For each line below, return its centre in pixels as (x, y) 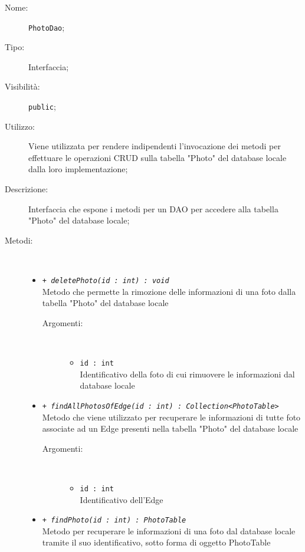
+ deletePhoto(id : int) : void (106, 281)
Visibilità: (22, 86)
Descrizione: (27, 189)
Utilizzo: (20, 126)
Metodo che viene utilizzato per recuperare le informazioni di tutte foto (171, 417)
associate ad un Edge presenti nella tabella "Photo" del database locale (170, 428)
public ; (42, 106)
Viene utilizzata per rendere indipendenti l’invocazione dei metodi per (155, 146)
